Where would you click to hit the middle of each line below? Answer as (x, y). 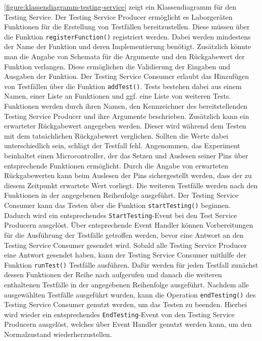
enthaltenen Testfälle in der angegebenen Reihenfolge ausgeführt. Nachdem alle (126, 284)
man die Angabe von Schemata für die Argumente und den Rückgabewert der (124, 56)
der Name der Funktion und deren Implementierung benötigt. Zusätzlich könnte (128, 46)
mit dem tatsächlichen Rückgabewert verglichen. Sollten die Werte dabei (116, 135)
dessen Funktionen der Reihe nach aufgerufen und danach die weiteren (113, 274)
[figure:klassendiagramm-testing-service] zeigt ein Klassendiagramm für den (120, 7)
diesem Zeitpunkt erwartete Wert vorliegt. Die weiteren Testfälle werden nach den (131, 185)
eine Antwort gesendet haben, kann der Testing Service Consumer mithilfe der (125, 255)
